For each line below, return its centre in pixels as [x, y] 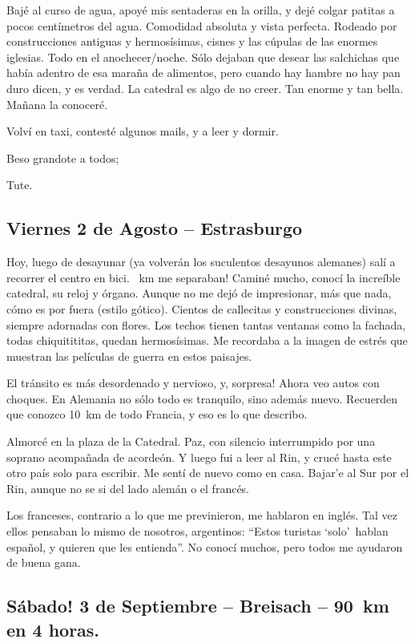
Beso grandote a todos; [63, 158]
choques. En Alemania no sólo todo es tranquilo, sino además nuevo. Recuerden [202, 398]
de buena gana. [44, 562]
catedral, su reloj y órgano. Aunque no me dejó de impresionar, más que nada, [199, 293]
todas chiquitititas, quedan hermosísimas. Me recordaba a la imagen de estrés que [207, 340]
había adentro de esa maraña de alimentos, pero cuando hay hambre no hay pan [203, 73]
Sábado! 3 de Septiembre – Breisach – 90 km [198, 606]
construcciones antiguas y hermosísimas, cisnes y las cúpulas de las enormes [192, 41]
